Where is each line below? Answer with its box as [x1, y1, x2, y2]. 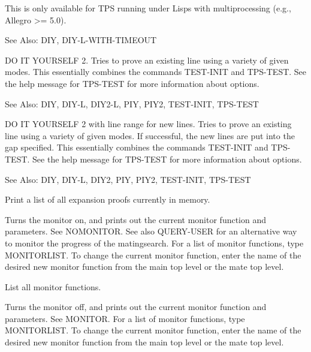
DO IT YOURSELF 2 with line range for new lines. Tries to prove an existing [5, 118, 292, 130]
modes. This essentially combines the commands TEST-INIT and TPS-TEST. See [5, 65, 307, 78]
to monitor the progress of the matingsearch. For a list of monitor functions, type [5, 236, 304, 249]
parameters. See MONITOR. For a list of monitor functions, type [5, 312, 245, 324]
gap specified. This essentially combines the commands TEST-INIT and [5, 141, 268, 154]
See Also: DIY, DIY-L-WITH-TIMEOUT [5, 34, 157, 46]
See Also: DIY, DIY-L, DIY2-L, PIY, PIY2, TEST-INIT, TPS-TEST [5, 97, 259, 110]
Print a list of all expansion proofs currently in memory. [5, 193, 210, 206]
